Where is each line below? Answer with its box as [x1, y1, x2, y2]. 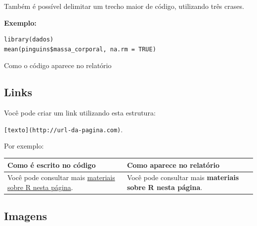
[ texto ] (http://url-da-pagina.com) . [4, 124, 123, 134]
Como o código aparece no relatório [4, 60, 112, 71]
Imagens [4, 208, 47, 224]
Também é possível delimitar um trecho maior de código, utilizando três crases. [4, 1, 244, 11]
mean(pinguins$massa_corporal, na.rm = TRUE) [4, 45, 156, 53]
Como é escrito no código [7, 159, 96, 170]
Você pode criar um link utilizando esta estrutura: [4, 108, 156, 118]
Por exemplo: [4, 141, 44, 151]
